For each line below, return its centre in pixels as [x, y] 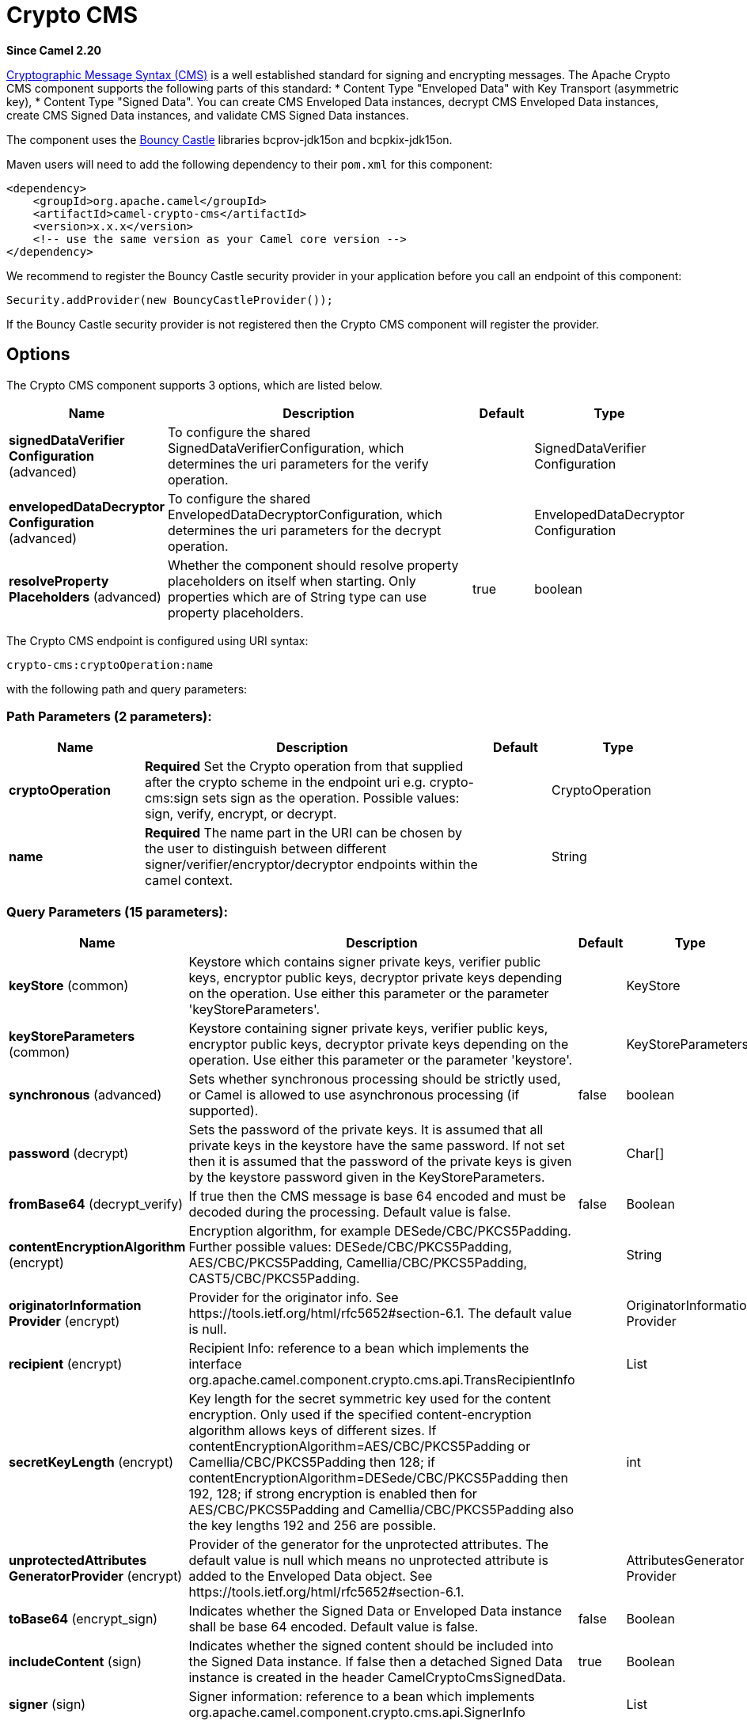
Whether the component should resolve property [313, 565]
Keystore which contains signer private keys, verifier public [365, 962]
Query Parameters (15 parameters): [117, 911]
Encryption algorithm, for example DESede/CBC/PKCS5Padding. [380, 1231]
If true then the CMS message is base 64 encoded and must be [377, 1196]
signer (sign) [47, 1705]
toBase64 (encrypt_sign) [83, 1619]
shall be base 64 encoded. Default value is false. [334, 1627]
